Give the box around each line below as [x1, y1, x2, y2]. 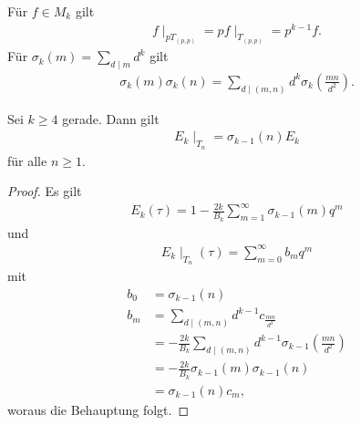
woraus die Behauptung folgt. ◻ [7, 399, 190, 419]
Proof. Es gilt [7, 181, 82, 201]
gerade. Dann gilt [62, 109, 160, 128]
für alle [7, 150, 47, 170]
